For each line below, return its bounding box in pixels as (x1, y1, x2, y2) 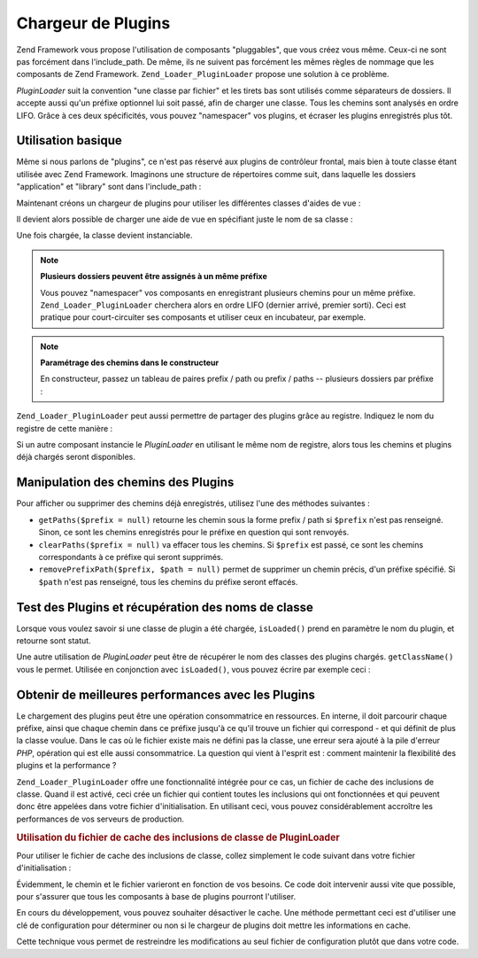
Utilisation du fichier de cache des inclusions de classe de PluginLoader (16, 831, 340, 844)
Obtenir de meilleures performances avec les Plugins (16, 687, 316, 702)
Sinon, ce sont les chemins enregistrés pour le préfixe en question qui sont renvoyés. (38, 527, 350, 538)
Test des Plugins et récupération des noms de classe (16, 599, 313, 615)
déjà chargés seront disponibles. (16, 452, 136, 463)
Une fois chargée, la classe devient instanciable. (16, 230, 193, 241)
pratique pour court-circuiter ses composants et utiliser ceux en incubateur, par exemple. (40, 312, 366, 323)
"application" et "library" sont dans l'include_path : (16, 182, 202, 192)
